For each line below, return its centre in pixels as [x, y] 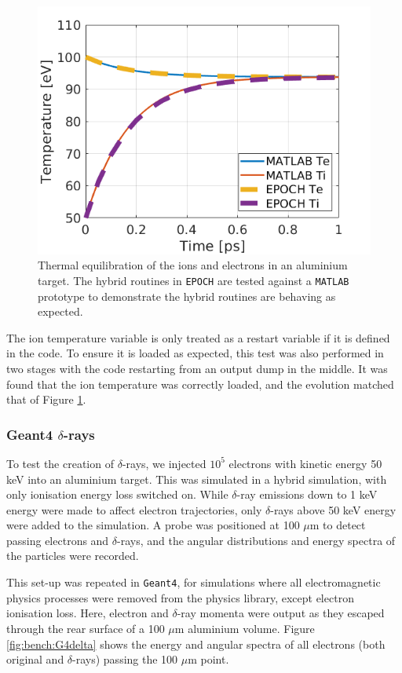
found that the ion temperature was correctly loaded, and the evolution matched [200, 384]
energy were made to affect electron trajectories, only [134, 509]
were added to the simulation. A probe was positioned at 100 [153, 525]
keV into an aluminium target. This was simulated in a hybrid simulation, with [197, 479]
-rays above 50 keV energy [333, 509]
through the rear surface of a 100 [86, 628]
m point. [208, 659]
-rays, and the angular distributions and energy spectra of [256, 540]
